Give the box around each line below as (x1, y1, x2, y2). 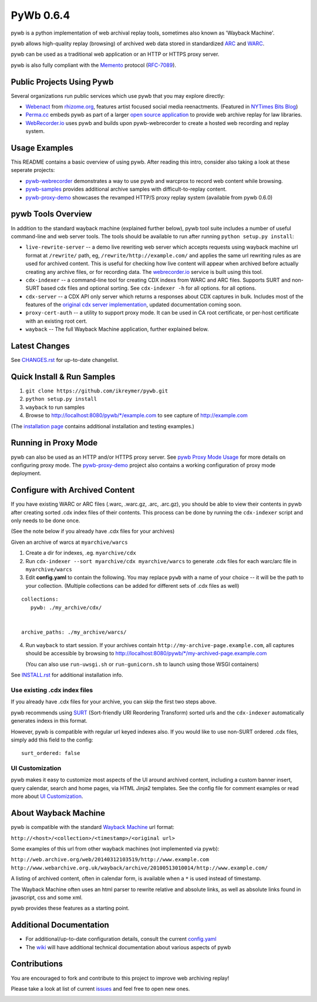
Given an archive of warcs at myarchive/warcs (11, 539, 129, 546)
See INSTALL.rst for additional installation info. (11, 672, 123, 679)
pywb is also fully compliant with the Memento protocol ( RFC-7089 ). (11, 62, 176, 69)
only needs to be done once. (11, 517, 80, 524)
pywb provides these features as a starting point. (11, 905, 130, 912)
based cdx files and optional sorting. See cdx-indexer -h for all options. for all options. (41, 285, 257, 292)
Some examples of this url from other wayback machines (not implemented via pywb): (11, 845, 220, 852)
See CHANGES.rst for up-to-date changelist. (11, 357, 119, 364)
